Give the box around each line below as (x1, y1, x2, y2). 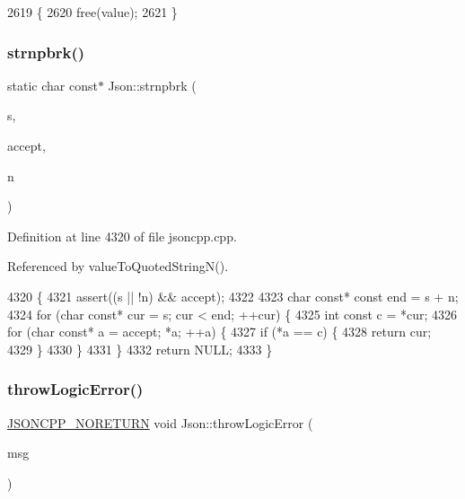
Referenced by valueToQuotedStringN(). (7, 257, 229, 276)
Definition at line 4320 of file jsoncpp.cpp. (7, 226, 237, 245)
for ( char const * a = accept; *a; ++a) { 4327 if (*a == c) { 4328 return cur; (7, 322, 432, 341)
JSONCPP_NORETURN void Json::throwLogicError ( (7, 413, 313, 432)
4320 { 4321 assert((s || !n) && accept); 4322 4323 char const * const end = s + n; (7, 286, 459, 305)
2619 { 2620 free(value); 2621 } (7, 3, 178, 21)
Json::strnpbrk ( (108, 75, 197, 94)
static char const (7, 75, 98, 94)
